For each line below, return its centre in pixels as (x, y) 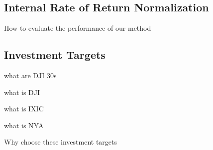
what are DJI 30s (30, 75)
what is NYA (24, 125)
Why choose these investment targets (61, 142)
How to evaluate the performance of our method (78, 28)
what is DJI (22, 92)
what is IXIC (24, 109)
